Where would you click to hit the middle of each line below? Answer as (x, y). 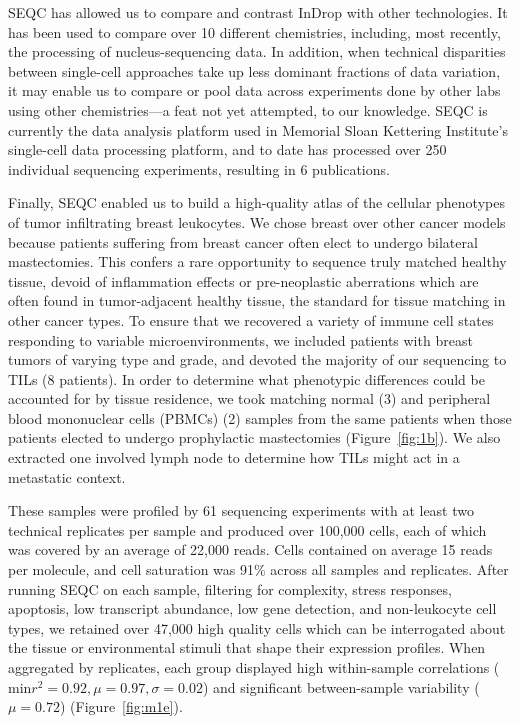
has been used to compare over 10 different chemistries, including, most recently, (254, 31)
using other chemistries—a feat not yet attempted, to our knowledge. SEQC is (248, 109)
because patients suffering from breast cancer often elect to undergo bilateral (243, 241)
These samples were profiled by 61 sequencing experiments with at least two (241, 510)
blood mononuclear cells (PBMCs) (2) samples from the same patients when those (260, 417)
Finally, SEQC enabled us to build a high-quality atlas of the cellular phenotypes (256, 202)
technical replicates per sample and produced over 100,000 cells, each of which (247, 529)
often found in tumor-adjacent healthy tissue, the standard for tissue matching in (257, 300)
